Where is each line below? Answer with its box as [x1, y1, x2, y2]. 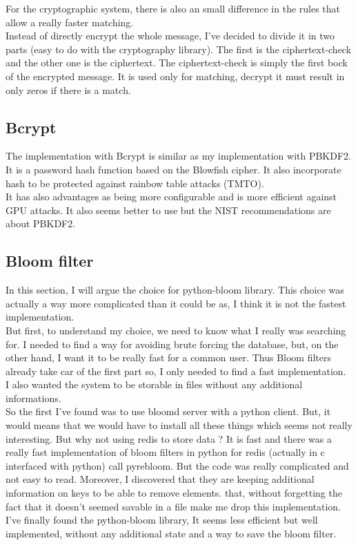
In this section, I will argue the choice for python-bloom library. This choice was [6, 283, 344, 297]
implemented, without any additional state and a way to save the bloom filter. [6, 526, 337, 540]
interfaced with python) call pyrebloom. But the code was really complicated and [6, 458, 349, 472]
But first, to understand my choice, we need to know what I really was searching [6, 323, 346, 337]
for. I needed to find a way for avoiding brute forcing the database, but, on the [6, 336, 339, 351]
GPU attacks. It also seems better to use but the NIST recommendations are [6, 202, 331, 217]
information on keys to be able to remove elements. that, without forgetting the [6, 486, 342, 500]
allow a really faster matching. [6, 15, 134, 29]
